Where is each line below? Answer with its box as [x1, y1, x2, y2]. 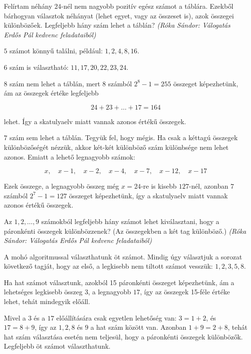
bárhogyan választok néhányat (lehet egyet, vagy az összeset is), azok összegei [4, 10, 234, 20]
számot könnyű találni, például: [9, 46, 103, 56]
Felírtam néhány [4, 1, 52, 11]
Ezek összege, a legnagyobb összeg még [4, 181, 119, 191]
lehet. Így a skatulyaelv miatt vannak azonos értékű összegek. [4, 116, 186, 126]
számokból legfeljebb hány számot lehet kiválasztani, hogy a [41, 216, 220, 226]
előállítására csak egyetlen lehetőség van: [56, 312, 177, 322]
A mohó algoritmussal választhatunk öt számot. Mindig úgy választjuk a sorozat [4, 251, 242, 261]
